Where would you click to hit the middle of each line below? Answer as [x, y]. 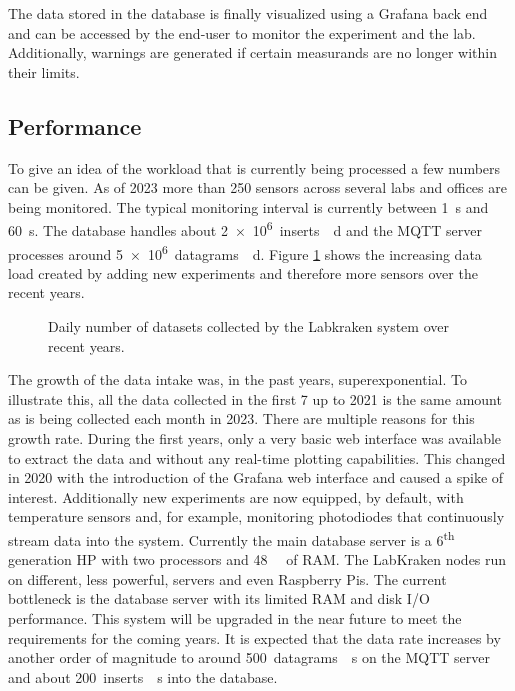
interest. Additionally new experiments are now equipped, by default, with [236, 496]
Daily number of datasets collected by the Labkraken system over [248, 326]
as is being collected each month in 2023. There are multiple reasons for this [241, 418]
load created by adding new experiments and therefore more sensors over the [243, 272]
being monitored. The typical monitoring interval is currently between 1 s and [248, 206]
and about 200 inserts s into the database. [143, 676]
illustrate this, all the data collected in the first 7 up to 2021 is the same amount [255, 398]
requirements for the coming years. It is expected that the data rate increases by [254, 637]
